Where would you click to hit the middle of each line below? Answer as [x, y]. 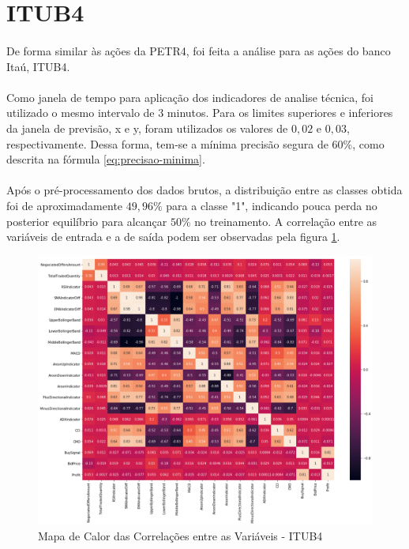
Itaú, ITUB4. [38, 66]
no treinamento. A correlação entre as [286, 221]
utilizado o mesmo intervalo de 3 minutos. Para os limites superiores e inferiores [200, 113]
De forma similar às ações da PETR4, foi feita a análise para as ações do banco [199, 50]
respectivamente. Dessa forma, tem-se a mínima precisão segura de [167, 143]
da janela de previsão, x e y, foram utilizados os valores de [147, 128]
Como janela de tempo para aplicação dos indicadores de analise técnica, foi [190, 97]
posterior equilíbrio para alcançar [87, 221]
